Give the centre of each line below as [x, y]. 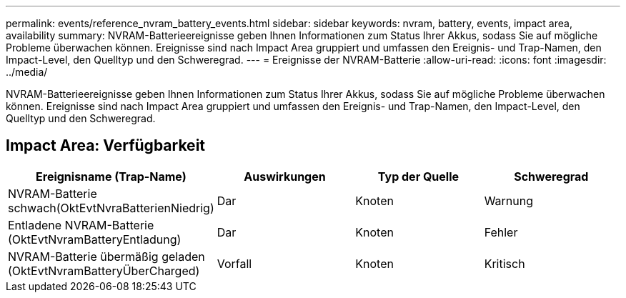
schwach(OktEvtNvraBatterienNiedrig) [111, 208]
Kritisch [505, 263]
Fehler [501, 232]
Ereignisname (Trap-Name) [111, 176]
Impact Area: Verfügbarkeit [106, 146]
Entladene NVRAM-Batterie [81, 225]
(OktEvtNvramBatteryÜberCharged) [104, 270]
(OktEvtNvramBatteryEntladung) [95, 239]
